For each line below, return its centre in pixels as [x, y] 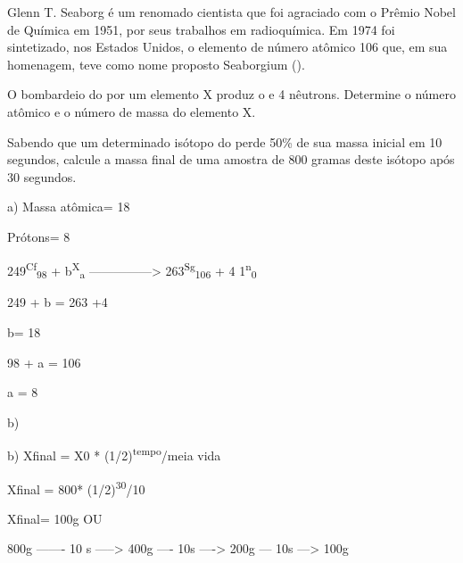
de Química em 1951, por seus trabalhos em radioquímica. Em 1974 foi [201, 29]
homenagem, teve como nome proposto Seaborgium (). [156, 64]
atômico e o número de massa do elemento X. [132, 111]
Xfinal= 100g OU [55, 518]
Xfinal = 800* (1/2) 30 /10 [76, 487]
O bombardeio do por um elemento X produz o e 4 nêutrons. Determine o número [231, 94]
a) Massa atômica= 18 [69, 207]
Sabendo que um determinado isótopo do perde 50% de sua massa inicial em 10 [225, 141]
